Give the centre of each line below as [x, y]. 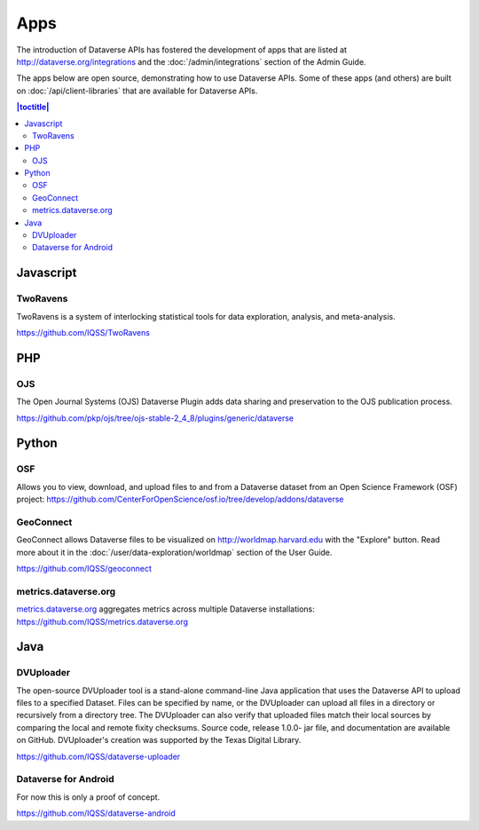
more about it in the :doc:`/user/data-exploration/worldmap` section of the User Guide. [174, 552]
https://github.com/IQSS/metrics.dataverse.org [102, 621]
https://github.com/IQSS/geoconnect [84, 568]
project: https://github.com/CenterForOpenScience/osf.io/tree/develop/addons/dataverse [180, 499]
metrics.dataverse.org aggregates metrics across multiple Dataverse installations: [165, 609]
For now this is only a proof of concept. [88, 797]
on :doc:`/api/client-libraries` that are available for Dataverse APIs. [137, 91]
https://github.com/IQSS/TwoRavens [83, 332]
